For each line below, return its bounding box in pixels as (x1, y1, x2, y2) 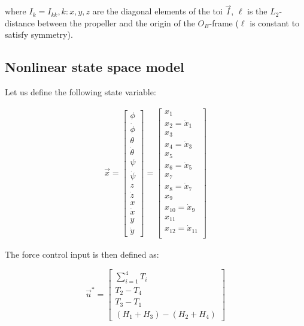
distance (5, 16, 35, 29)
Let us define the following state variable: (5, 86, 156, 98)
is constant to (250, 16, 300, 29)
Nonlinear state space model (5, 58, 184, 76)
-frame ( (209, 16, 239, 29)
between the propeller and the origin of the (37, 16, 195, 29)
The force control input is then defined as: (5, 247, 159, 260)
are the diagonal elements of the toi (92, 5, 223, 17)
